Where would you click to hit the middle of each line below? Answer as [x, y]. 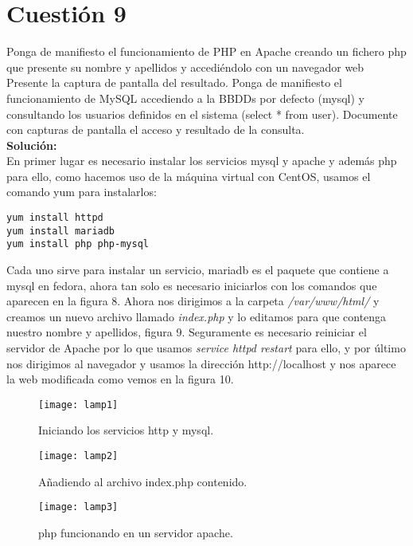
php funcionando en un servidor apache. [136, 532]
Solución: [32, 145]
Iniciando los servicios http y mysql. [126, 430]
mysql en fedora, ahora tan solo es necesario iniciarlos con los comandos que [192, 285]
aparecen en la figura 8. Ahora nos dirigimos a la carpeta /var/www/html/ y [193, 301]
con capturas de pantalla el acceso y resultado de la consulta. [156, 130]
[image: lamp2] [78, 456]
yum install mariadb [61, 231]
